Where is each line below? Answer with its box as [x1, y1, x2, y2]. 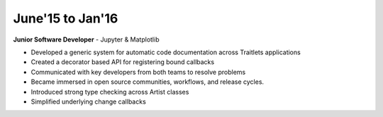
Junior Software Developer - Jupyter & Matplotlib [13, 35, 160, 44]
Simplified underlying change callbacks [30, 97, 147, 106]
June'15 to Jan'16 [13, 11, 118, 26]
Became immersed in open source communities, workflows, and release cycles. [30, 78, 265, 86]
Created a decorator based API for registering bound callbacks [30, 58, 215, 66]
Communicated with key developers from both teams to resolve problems [30, 68, 246, 76]
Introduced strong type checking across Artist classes [30, 87, 189, 96]
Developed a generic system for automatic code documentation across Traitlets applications [30, 48, 301, 56]
